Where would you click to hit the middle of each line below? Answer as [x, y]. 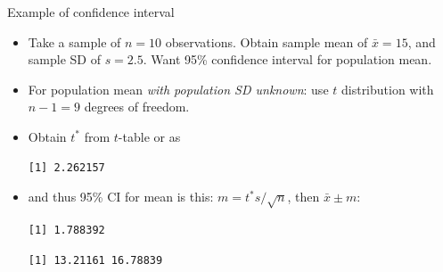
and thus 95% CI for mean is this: [121, 197]
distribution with [387, 89]
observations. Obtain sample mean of [267, 41]
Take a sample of [74, 41]
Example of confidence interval [91, 12]
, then [304, 197]
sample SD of [64, 59]
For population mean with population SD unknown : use [178, 89]
